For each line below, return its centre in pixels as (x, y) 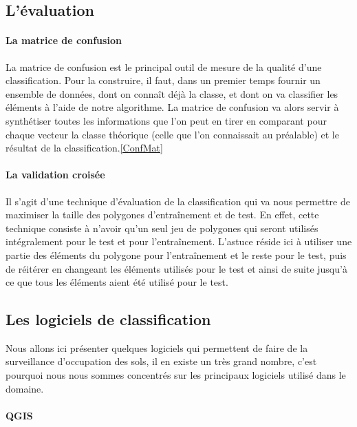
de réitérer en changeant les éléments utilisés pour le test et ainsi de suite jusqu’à (176, 268)
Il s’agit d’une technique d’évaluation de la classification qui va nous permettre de (178, 201)
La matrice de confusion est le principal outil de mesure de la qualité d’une (164, 66)
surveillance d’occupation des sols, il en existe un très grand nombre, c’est (161, 361)
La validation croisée (55, 175)
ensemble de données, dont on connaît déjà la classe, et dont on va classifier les (172, 93)
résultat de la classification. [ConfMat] (84, 148)
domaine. (25, 388)
